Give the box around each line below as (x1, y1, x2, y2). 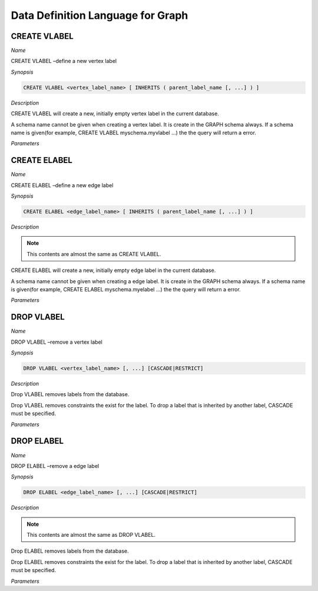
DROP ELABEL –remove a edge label (11, 462, 100, 469)
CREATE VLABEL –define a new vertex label (11, 58, 117, 65)
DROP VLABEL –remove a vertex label (11, 338, 102, 346)
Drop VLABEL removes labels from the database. (11, 391, 130, 398)
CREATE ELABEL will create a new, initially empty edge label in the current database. (11, 267, 216, 274)
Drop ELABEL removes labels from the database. (11, 547, 129, 555)
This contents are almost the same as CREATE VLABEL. (26, 250, 161, 257)
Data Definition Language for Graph (11, 9, 188, 22)
